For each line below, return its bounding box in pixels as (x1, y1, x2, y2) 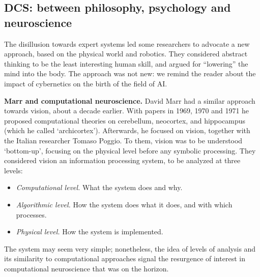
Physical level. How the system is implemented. (16, 226, 163, 237)
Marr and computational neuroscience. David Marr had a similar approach (4, 95, 255, 106)
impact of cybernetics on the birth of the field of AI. (4, 78, 167, 88)
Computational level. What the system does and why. (16, 182, 183, 193)
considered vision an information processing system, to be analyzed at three (4, 155, 241, 166)
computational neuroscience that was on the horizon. (4, 263, 169, 273)
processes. (16, 209, 47, 220)
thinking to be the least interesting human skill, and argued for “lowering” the (4, 58, 248, 69)
